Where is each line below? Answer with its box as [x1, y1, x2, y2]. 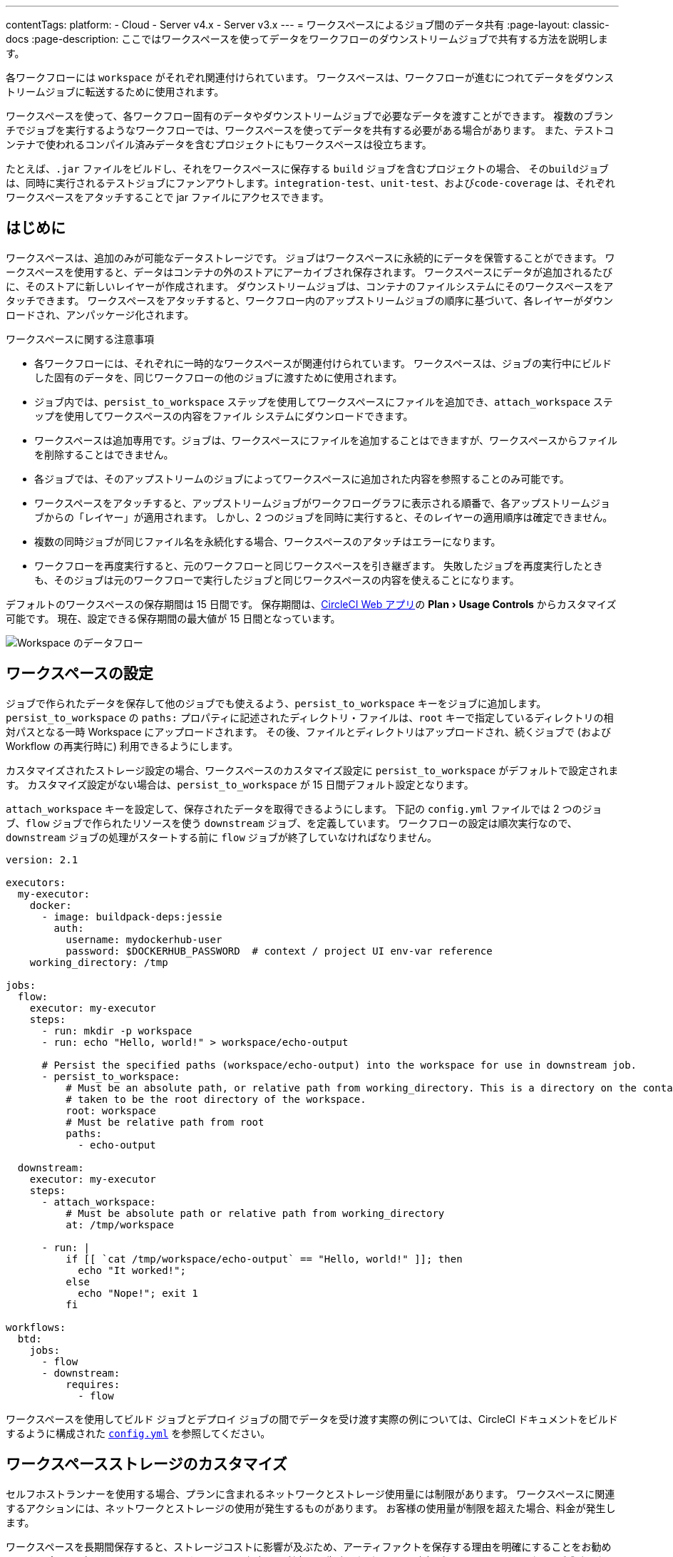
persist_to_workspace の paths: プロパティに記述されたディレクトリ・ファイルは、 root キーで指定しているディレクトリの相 [6, 711, 614, 724]
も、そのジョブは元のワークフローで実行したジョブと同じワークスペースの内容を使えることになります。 [34, 573, 520, 586]
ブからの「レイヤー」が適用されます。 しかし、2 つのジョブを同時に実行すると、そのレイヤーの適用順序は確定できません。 [34, 510, 613, 523]
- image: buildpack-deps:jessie [41, 910, 222, 923]
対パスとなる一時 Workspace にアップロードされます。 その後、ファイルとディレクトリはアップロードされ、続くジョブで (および [6, 725, 611, 738]
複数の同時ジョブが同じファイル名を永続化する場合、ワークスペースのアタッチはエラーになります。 [34, 535, 501, 548]
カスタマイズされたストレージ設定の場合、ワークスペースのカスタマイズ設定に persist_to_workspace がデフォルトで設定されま [6, 764, 619, 776]
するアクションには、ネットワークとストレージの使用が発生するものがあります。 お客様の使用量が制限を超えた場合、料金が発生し [6, 1501, 616, 1514]
